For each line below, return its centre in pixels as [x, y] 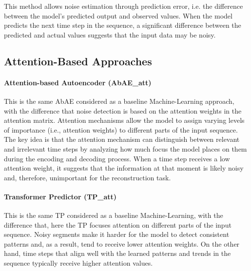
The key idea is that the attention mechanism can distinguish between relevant [122, 139]
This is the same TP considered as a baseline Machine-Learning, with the [114, 215]
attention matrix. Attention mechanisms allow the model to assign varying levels [124, 120]
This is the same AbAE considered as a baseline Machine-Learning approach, [119, 101]
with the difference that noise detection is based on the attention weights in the [123, 110]
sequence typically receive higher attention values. [78, 263]
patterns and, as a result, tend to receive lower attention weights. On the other [122, 243]
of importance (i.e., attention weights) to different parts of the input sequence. [121, 129]
